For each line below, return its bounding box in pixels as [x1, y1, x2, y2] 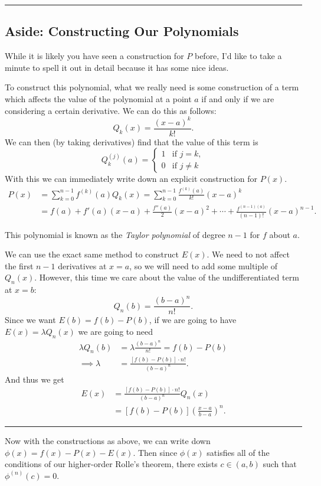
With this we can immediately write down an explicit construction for [5, 172, 258, 185]
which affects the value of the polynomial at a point [5, 92, 192, 105]
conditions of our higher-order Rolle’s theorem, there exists [5, 458, 218, 470]
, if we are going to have [149, 314, 237, 326]
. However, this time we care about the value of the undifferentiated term [34, 271, 299, 283]
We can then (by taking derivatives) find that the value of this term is [5, 135, 258, 148]
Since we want [5, 314, 56, 326]
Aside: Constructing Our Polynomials [5, 22, 239, 40]
